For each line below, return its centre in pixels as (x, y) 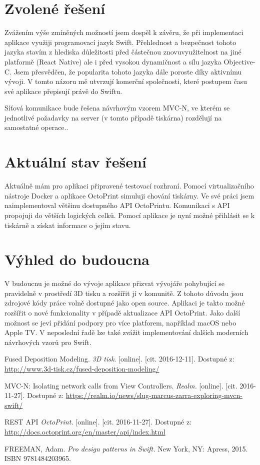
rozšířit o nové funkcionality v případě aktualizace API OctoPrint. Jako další (122, 313)
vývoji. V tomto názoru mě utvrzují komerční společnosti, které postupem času (126, 81)
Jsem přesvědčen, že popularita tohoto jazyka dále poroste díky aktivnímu (128, 71)
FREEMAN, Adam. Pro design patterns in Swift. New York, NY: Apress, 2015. (126, 448)
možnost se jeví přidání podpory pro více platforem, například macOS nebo (120, 322)
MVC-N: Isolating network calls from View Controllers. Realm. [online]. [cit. (121, 385)
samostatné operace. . (36, 127)
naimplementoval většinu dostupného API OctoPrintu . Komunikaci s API (117, 205)
